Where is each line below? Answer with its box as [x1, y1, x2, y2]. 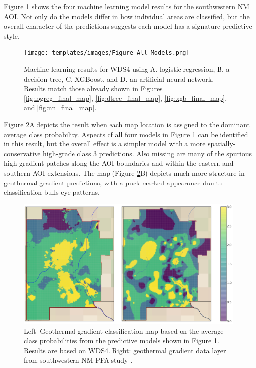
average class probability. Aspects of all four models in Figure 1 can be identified [4, 129, 248, 139]
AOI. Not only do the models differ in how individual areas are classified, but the [4, 11, 250, 21]
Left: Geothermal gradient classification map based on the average [24, 325, 224, 336]
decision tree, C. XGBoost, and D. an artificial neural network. [24, 73, 214, 84]
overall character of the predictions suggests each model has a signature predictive [4, 21, 252, 31]
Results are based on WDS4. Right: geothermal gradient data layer [24, 345, 226, 355]
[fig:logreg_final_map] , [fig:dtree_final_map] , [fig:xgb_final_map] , [24, 92, 227, 103]
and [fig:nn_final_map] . [24, 102, 97, 113]
